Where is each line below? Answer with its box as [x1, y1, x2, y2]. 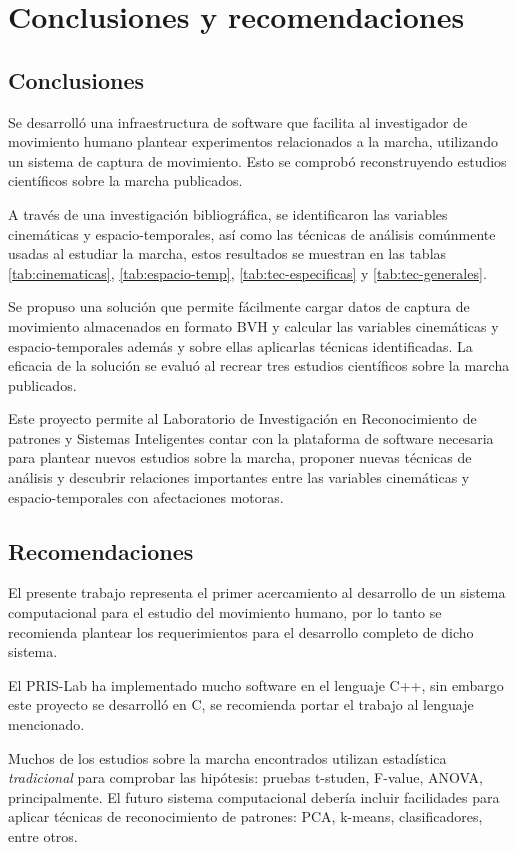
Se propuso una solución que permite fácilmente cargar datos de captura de [8, 296, 470, 317]
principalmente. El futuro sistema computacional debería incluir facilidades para [8, 786, 500, 807]
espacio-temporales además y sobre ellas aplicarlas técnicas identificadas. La [8, 335, 473, 356]
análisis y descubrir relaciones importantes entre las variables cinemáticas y [8, 467, 470, 488]
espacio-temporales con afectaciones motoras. [8, 486, 284, 507]
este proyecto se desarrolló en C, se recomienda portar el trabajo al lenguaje [8, 694, 474, 715]
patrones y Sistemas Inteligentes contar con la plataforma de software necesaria [8, 427, 494, 448]
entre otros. [8, 826, 78, 846]
